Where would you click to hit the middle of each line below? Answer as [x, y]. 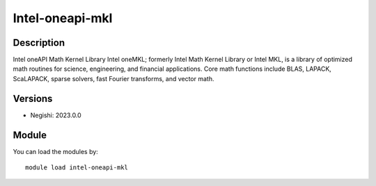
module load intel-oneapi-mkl [77, 168]
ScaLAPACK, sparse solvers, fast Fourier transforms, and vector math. [113, 78]
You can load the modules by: [56, 151]
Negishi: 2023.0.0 [56, 115]
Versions [33, 98]
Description [39, 43]
